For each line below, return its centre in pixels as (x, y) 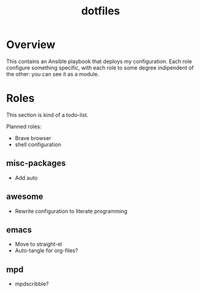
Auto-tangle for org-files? (46, 250)
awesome (25, 197)
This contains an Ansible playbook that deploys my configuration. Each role (99, 61)
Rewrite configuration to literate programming (71, 211)
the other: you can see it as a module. (53, 74)
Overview (31, 45)
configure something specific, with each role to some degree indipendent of (100, 68)
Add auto (26, 177)
